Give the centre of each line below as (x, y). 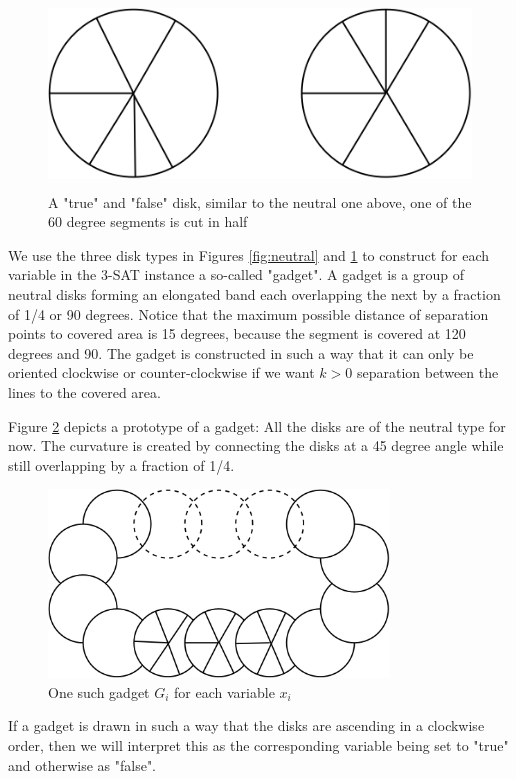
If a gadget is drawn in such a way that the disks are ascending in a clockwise (246, 725)
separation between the (427, 372)
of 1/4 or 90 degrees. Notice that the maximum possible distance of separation (248, 313)
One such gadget (99, 691)
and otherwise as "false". (82, 764)
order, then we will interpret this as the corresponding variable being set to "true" (258, 745)
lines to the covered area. (84, 391)
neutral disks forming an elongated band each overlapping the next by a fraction (254, 293)
